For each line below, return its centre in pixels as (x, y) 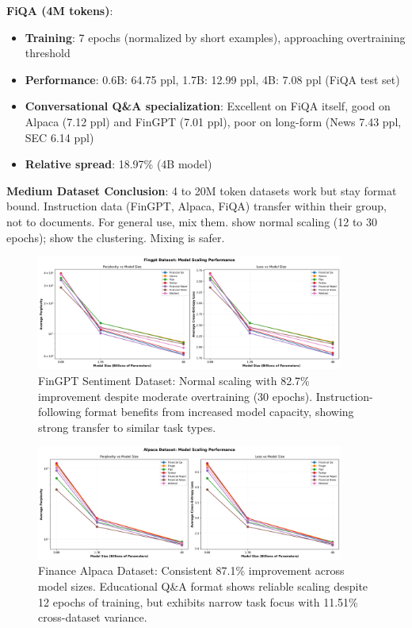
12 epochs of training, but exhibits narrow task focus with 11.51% (198, 601)
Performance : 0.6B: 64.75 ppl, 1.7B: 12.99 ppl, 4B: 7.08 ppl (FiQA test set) (212, 79)
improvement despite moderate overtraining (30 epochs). (175, 396)
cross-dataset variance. (93, 617)
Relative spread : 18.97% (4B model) (118, 164)
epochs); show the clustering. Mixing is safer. (116, 237)
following (60, 412)
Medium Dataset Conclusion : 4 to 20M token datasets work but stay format (202, 190)
